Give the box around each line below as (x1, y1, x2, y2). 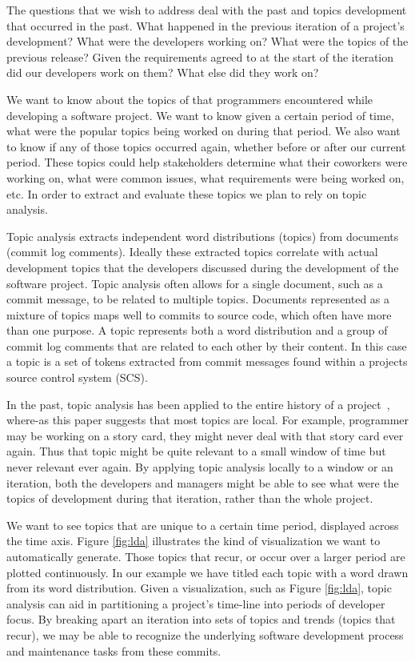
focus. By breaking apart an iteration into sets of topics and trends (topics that (6, 611, 396, 628)
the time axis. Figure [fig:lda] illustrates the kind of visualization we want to (6, 532, 381, 549)
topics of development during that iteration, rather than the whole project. (6, 490, 373, 507)
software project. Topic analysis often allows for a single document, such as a (6, 275, 383, 291)
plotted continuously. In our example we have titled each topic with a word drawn (6, 564, 409, 580)
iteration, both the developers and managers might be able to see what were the (6, 474, 399, 491)
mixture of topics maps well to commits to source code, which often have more (6, 306, 392, 323)
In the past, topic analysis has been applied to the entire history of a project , (6, 395, 390, 412)
